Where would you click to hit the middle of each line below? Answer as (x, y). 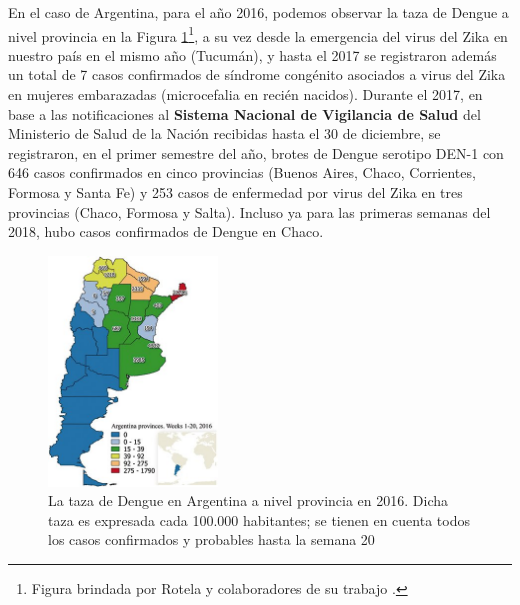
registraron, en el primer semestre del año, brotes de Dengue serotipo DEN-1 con (256, 152)
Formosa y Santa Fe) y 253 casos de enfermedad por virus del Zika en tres (235, 192)
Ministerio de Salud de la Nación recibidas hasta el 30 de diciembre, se (224, 133)
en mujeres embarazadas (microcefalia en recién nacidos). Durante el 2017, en (245, 94)
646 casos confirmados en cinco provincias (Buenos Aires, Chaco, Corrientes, (242, 172)
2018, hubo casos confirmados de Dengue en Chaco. (166, 231)
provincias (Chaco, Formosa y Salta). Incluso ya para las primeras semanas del (249, 211)
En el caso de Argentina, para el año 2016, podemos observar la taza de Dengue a (258, 12)
